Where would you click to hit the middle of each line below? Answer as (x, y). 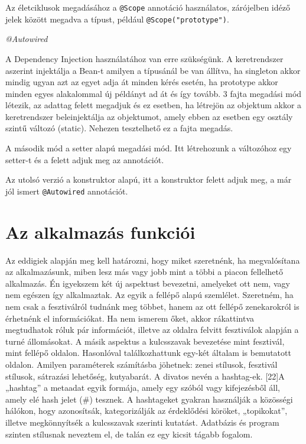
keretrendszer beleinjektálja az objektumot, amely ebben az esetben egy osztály (149, 116)
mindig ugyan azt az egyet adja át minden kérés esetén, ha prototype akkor (142, 82)
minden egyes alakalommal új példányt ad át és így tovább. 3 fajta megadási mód (154, 93)
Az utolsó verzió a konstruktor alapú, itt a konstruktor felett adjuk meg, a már (149, 179)
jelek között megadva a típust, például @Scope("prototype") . (117, 19)
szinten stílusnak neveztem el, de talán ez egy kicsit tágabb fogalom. (129, 434)
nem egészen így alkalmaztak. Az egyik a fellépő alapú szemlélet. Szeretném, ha (149, 295)
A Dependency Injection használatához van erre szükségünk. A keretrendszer (144, 58)
